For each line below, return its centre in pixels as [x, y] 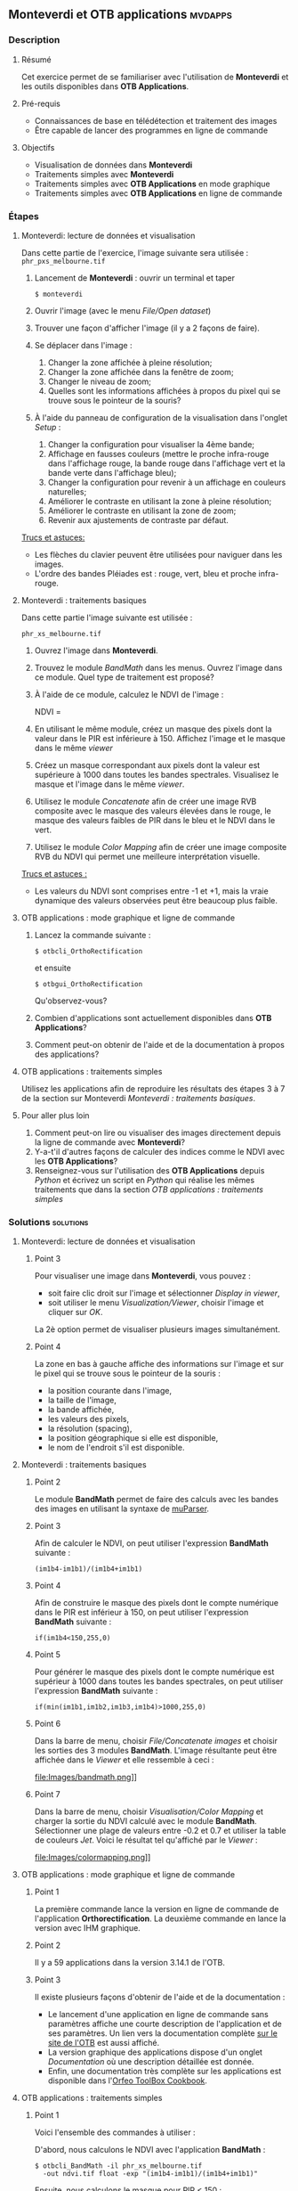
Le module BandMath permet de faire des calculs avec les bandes [157, 1500]
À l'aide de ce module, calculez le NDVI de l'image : [129, 694]
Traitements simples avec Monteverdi [104, 174]
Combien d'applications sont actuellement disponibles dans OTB [153, 1018]
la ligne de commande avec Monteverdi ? [110, 1142]
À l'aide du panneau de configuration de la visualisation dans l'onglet [161, 417]
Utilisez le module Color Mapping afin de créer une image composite [161, 846]
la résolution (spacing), [90, 1428]
